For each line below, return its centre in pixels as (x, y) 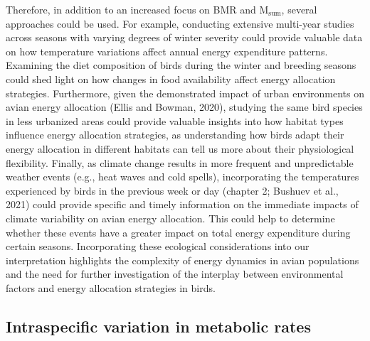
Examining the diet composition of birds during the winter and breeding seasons (181, 65)
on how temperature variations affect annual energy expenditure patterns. (167, 51)
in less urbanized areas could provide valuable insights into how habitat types (175, 120)
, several (299, 9)
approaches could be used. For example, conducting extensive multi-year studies (180, 23)
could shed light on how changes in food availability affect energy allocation (171, 79)
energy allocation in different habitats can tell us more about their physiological (180, 148)
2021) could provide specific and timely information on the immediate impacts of (182, 204)
